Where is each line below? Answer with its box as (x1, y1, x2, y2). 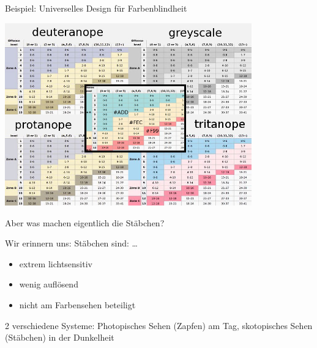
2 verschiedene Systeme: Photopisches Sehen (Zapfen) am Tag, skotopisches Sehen (5, 319, 313, 331)
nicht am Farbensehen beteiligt (19, 298, 136, 311)
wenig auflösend (19, 278, 78, 291)
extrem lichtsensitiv (19, 257, 92, 270)
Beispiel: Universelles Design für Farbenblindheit (5, 2, 187, 14)
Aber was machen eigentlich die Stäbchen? (5, 216, 165, 229)
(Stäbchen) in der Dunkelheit (5, 331, 114, 344)
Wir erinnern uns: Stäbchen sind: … (5, 237, 138, 250)
